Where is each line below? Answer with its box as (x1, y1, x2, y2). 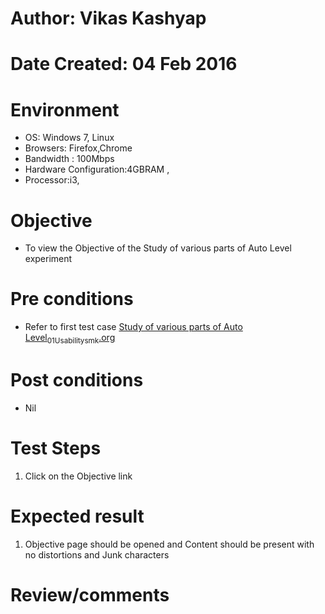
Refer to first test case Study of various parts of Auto (24, 321, 243, 333)
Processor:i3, (24, 174, 80, 186)
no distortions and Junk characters (24, 548, 170, 561)
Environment (10, 98, 120, 121)
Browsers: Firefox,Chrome (24, 142, 133, 154)
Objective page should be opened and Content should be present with (24, 538, 315, 550)
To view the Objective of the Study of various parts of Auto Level (24, 242, 292, 254)
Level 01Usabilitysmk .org (24, 332, 116, 346)
